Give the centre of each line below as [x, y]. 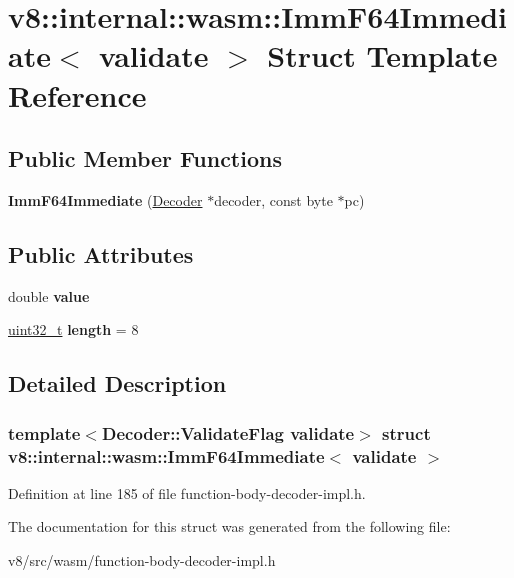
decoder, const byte [273, 199]
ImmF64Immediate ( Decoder [105, 199]
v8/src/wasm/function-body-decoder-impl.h [142, 560]
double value [49, 295]
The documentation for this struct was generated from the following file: [229, 526]
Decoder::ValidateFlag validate [228, 432]
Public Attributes [101, 253]
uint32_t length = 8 [73, 329]
